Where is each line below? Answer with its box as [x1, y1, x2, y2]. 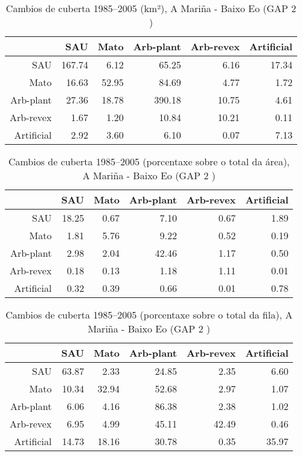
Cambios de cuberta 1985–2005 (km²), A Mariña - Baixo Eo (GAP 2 [5, 1, 297, 15]
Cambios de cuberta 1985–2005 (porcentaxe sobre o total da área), [8, 154, 290, 168]
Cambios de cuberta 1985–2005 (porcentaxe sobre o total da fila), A [5, 308, 293, 322]
